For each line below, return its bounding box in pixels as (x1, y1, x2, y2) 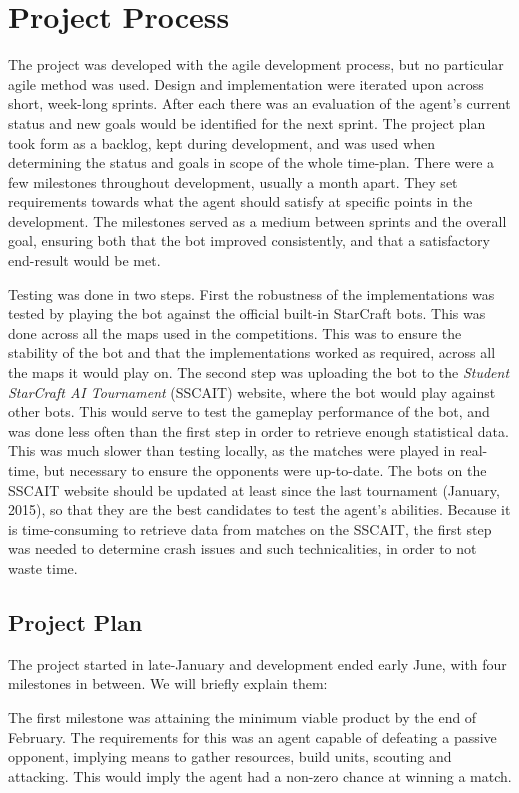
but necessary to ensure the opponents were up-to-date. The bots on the (43, 460, 487, 480)
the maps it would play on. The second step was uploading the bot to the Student (8, 362, 510, 383)
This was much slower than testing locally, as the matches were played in (8, 440, 456, 461)
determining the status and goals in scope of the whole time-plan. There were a (8, 152, 495, 173)
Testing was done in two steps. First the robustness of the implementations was (8, 283, 495, 304)
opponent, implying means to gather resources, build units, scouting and (8, 746, 452, 767)
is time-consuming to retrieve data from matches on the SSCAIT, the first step (8, 518, 492, 539)
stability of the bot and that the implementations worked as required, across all (8, 342, 496, 363)
